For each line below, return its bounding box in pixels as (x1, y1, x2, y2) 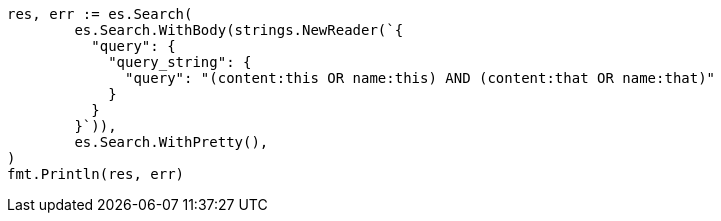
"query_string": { (108, 54, 252, 70)
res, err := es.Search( (7, 6, 193, 22)
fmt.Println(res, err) (7, 166, 185, 182)
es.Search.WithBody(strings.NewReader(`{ (74, 22, 404, 38)
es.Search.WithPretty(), (74, 134, 269, 150)
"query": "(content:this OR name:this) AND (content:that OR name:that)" (125, 70, 716, 86)
